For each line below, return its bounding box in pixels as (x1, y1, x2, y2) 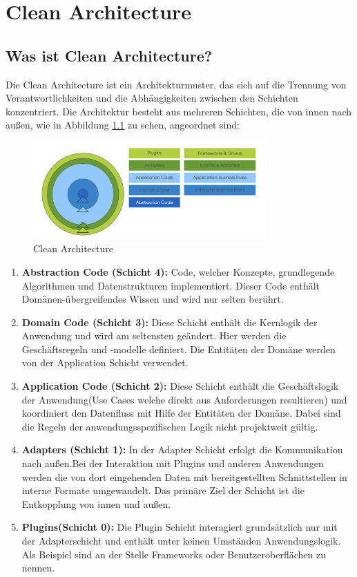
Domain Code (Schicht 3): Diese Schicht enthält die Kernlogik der (21, 314, 318, 329)
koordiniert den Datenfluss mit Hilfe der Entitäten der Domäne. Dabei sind (21, 406, 341, 420)
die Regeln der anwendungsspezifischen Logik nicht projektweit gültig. (21, 419, 318, 433)
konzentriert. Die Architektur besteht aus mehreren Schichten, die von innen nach (6, 104, 352, 118)
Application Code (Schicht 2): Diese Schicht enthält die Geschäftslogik (21, 379, 339, 393)
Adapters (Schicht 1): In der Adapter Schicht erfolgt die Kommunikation (21, 442, 343, 457)
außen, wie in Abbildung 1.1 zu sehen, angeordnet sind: (6, 117, 240, 132)
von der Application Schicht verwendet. (21, 355, 189, 370)
